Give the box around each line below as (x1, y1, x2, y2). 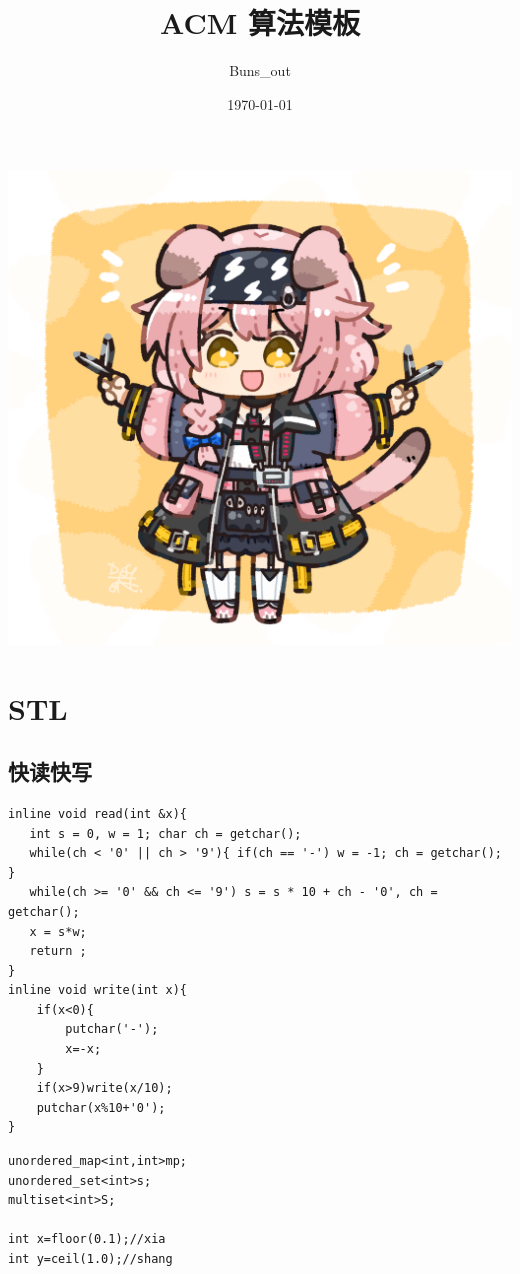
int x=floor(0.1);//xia (8, 1232, 166, 1247)
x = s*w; (29, 924, 87, 939)
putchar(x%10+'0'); (36, 1100, 166, 1115)
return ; (29, 944, 87, 959)
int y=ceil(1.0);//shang (8, 1252, 173, 1267)
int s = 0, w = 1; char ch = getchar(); (29, 826, 302, 841)
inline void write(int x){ (8, 983, 187, 998)
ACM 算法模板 (159, 2, 360, 43)
